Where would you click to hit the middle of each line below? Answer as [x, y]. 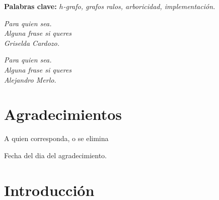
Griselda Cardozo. [32, 43]
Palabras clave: [30, 6]
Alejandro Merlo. [30, 79]
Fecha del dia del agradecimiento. [56, 155]
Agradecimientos [63, 114]
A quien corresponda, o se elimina [56, 138]
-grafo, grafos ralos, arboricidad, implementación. [139, 6]
